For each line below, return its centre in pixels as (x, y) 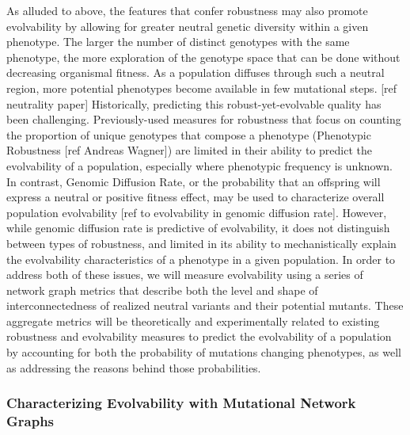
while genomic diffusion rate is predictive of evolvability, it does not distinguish (198, 228)
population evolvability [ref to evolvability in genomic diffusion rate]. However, (197, 212)
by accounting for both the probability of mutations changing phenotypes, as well (204, 352)
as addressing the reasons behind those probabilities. (134, 367)
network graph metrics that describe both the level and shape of (162, 290)
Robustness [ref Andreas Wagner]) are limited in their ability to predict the (189, 150)
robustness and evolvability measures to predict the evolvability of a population (199, 336)
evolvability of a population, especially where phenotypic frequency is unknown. (199, 165)
